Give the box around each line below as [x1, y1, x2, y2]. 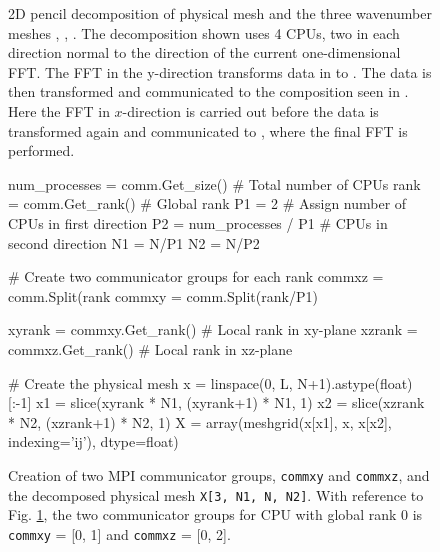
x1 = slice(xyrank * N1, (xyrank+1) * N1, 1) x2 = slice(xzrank [35, 392, 425, 413]
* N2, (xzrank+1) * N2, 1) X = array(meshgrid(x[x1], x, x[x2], [8, 411, 392, 432]
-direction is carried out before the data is [122, 100, 379, 121]
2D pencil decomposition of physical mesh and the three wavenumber [8, 3, 432, 23]
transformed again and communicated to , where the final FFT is [8, 120, 408, 141]
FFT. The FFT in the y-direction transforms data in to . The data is [8, 61, 432, 82]
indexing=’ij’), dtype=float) [8, 431, 179, 452]
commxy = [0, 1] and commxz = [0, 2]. [8, 523, 231, 544]
